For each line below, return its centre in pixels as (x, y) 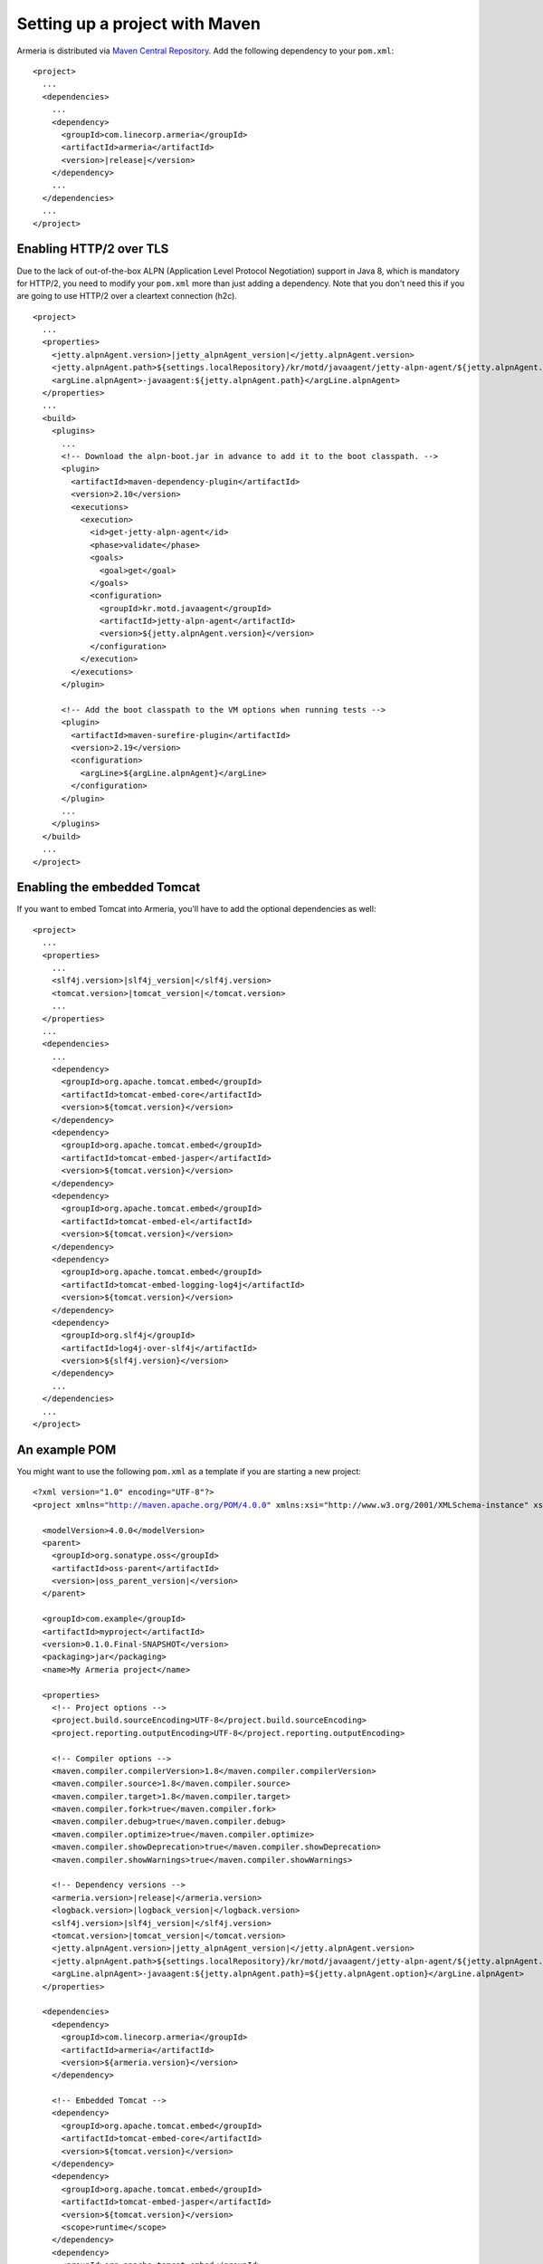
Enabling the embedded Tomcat (109, 887)
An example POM (67, 1449)
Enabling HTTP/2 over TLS (93, 249)
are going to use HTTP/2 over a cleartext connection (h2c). (127, 296)
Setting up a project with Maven (139, 24)
